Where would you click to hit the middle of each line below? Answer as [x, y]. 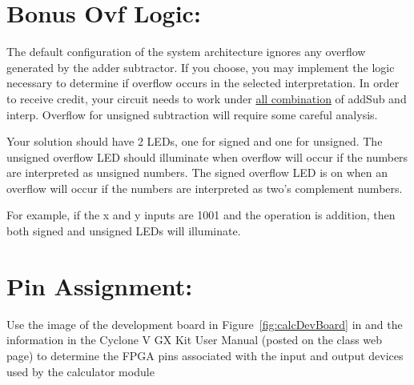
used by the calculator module [80, 371]
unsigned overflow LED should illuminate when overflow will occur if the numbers [207, 156]
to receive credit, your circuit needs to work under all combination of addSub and [207, 98]
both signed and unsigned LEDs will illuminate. [124, 231]
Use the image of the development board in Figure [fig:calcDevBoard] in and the [205, 324]
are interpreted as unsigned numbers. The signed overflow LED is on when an [197, 172]
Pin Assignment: [100, 285]
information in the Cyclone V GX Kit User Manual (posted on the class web [195, 340]
